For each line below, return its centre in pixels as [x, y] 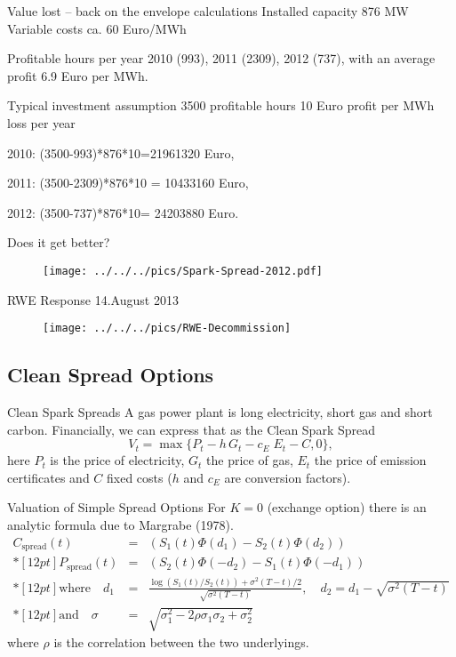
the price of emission [370, 460]
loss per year [41, 122]
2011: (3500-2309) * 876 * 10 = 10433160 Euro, [128, 183]
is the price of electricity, [117, 460]
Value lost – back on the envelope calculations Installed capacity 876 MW [208, 11]
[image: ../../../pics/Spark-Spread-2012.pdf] [183, 271]
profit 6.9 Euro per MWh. [78, 75]
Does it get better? [59, 242]
